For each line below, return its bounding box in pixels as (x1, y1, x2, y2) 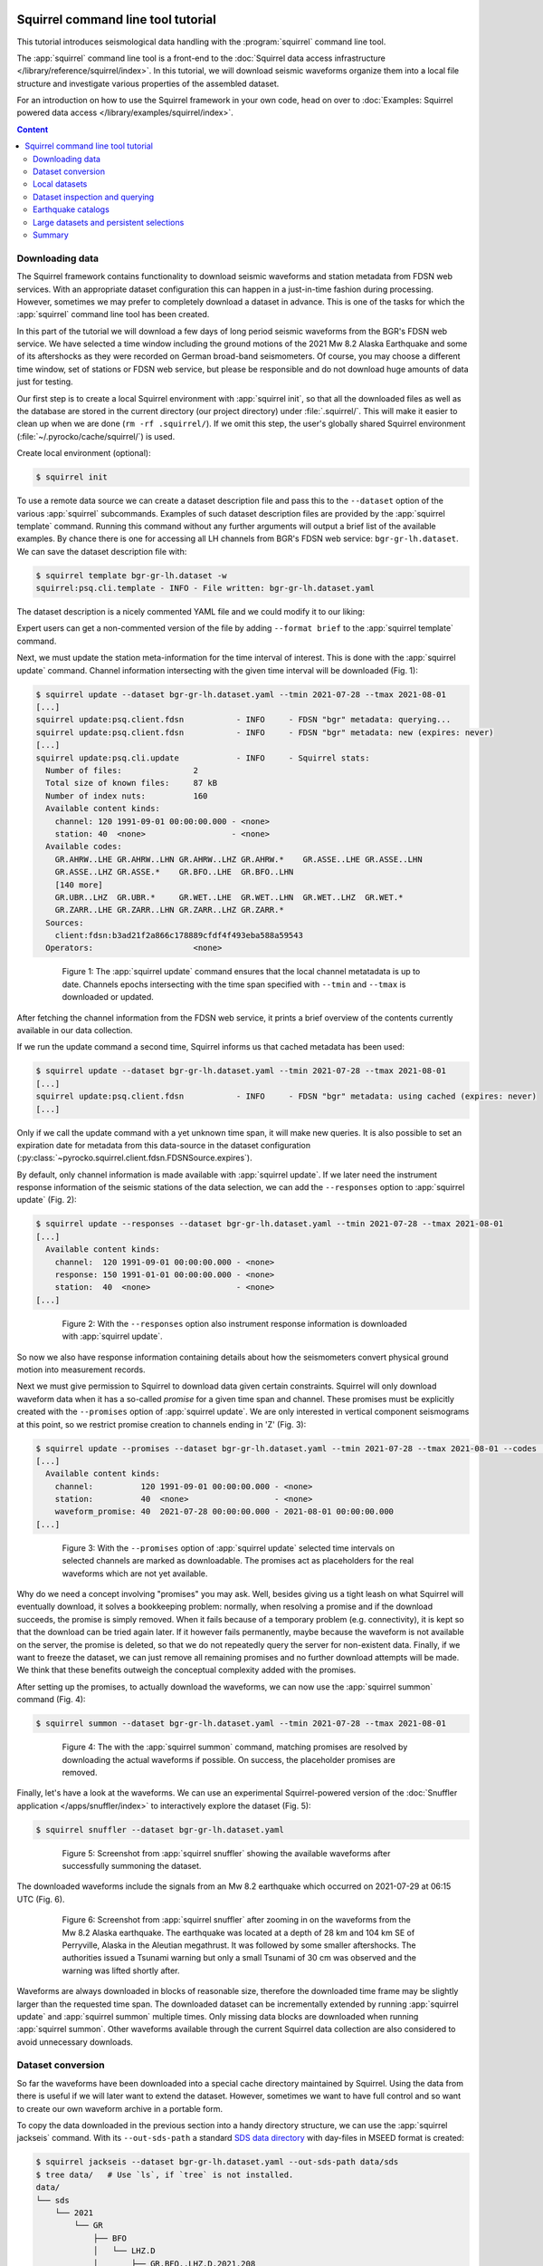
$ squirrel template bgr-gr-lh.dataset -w (35, 570, 227, 580)
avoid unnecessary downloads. (16, 2036, 133, 2048)
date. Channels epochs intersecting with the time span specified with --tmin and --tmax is (62, 979, 406, 990)
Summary (33, 229, 70, 240)
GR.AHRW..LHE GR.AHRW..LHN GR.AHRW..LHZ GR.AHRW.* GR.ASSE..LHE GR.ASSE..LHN (54, 854, 423, 865)
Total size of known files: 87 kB (45, 778, 217, 789)
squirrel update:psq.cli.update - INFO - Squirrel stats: (35, 752, 370, 763)
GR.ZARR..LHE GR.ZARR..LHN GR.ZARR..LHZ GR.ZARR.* (54, 905, 284, 915)
